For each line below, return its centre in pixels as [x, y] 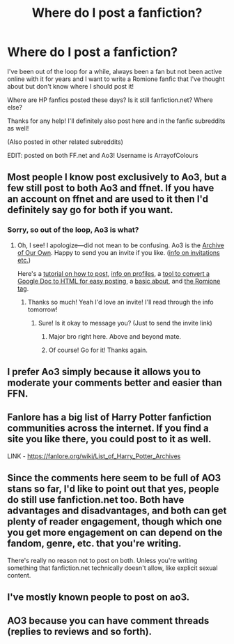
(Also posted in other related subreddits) [65, 142]
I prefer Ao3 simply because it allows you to [104, 372]
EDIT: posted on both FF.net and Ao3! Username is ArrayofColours [103, 155]
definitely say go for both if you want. [90, 210]
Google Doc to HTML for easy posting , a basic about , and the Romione [119, 281]
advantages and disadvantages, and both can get [117, 511]
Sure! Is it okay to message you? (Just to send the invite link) [125, 323]
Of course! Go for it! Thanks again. [98, 350]
